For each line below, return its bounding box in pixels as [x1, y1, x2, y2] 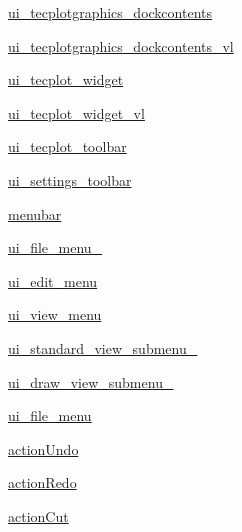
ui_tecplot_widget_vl [8, 102, 145, 123]
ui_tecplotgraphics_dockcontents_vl [8, 35, 234, 56]
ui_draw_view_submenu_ [8, 371, 174, 392]
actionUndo [8, 438, 79, 459]
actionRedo [8, 472, 77, 493]
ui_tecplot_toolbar [8, 136, 127, 157]
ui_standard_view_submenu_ [8, 337, 198, 358]
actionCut [8, 505, 69, 526]
